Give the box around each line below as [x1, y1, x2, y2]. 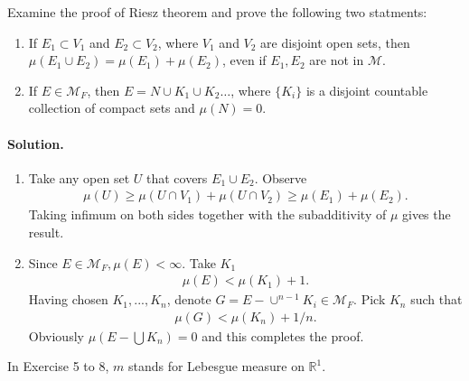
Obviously [28, 326, 84, 345]
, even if [222, 51, 267, 70]
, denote [166, 290, 211, 309]
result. [28, 222, 64, 241]
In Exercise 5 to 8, [7, 357, 109, 376]
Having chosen [28, 290, 108, 309]
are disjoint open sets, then [260, 33, 410, 51]
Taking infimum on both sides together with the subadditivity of [28, 205, 387, 224]
